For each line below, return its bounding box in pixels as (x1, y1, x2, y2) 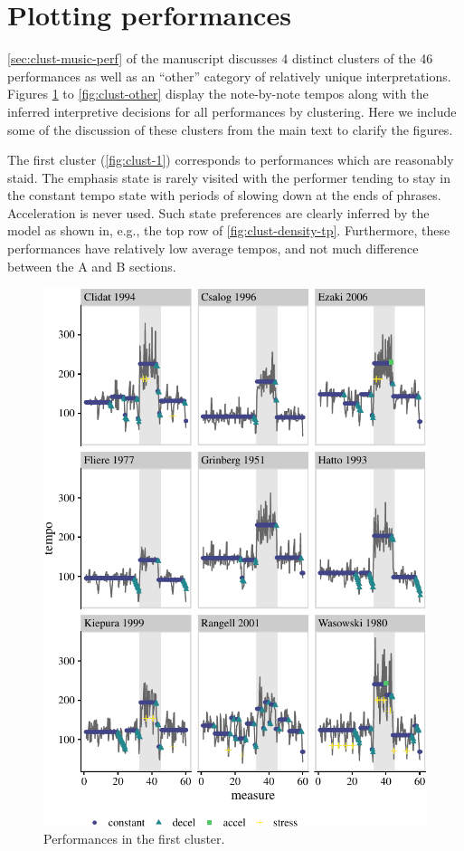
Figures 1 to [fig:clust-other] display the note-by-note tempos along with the (7, 84, 429, 103)
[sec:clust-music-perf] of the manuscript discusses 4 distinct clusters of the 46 (7, 49, 433, 68)
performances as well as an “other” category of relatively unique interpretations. (7, 66, 451, 85)
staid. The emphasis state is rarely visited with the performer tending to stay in (7, 167, 450, 186)
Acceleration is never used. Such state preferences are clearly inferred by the (7, 203, 430, 222)
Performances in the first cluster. (43, 829, 225, 848)
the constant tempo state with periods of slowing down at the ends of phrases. (7, 186, 441, 205)
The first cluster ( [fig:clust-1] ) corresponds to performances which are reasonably (7, 150, 454, 169)
